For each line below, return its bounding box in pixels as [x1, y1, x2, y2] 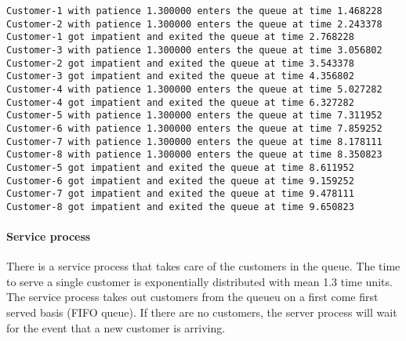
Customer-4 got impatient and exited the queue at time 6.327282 [6, 96, 354, 108]
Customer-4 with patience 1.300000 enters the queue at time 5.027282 [6, 83, 382, 95]
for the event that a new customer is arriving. [6, 319, 226, 336]
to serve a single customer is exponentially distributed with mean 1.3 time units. [6, 273, 393, 289]
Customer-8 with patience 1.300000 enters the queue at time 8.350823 [6, 149, 382, 161]
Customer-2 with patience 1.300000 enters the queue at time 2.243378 [6, 18, 382, 30]
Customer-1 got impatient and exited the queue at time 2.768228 [6, 31, 354, 43]
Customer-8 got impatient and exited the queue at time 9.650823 [6, 201, 354, 212]
